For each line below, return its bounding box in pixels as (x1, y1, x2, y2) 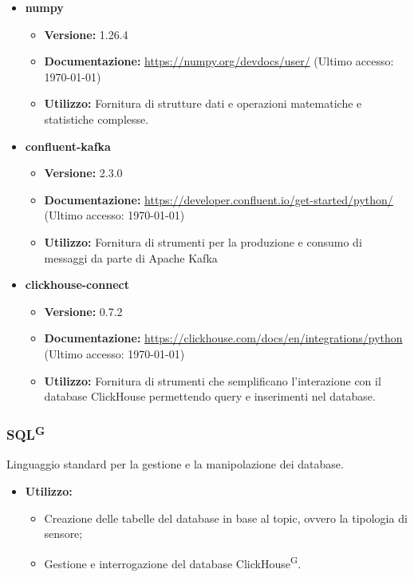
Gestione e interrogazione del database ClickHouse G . (44, 552, 302, 571)
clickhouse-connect (25, 276, 130, 293)
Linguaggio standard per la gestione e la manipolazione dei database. (6, 456, 344, 472)
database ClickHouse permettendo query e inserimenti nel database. (44, 388, 376, 405)
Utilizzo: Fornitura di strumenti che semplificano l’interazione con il (44, 372, 381, 389)
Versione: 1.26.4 (44, 26, 128, 42)
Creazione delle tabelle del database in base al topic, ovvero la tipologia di (44, 509, 408, 526)
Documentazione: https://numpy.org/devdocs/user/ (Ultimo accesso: (44, 53, 394, 69)
